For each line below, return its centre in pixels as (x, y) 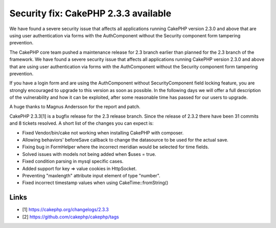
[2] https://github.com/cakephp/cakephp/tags (71, 217)
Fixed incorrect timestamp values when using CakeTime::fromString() (95, 183)
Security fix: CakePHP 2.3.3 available (90, 13)
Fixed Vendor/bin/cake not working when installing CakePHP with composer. (103, 132)
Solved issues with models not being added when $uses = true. (89, 154)
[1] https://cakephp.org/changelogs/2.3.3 (66, 210)
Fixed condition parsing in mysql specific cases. (73, 162)
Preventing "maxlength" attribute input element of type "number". (91, 175)
